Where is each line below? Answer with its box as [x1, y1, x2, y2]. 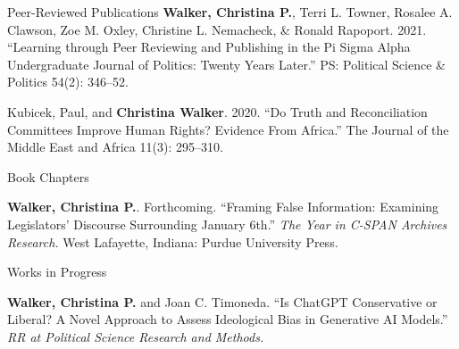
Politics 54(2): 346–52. [7, 72, 129, 91]
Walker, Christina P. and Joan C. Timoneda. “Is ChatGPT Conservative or [7, 292, 438, 311]
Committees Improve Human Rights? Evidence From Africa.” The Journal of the [7, 120, 449, 138]
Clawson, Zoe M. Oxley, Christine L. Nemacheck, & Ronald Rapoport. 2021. [7, 20, 427, 38]
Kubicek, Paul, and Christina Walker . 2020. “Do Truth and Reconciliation [7, 102, 428, 120]
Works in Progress [7, 262, 107, 281]
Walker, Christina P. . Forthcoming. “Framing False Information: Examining [7, 197, 439, 216]
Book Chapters [7, 167, 89, 186]
